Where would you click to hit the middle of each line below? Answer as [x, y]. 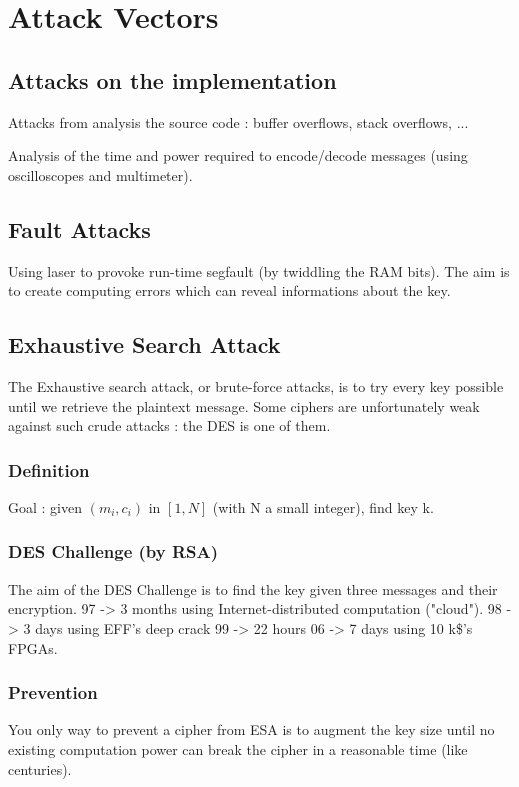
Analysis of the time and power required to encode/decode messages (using [238, 155]
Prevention [53, 692]
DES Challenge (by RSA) [113, 551]
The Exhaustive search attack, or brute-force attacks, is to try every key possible [256, 385]
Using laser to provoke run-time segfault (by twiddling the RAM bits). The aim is [259, 270]
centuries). [40, 768]
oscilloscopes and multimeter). [100, 174]
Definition [49, 469]
